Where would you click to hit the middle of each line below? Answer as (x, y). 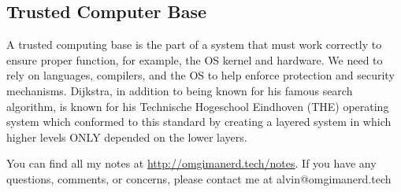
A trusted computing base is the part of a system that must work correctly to (194, 44)
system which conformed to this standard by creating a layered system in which (199, 122)
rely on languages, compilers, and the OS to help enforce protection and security (200, 75)
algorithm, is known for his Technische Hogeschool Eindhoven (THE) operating (198, 106)
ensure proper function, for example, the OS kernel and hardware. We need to (195, 59)
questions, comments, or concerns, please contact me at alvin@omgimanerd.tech (199, 178)
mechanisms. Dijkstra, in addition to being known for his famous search (180, 90)
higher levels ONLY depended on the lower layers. (127, 137)
